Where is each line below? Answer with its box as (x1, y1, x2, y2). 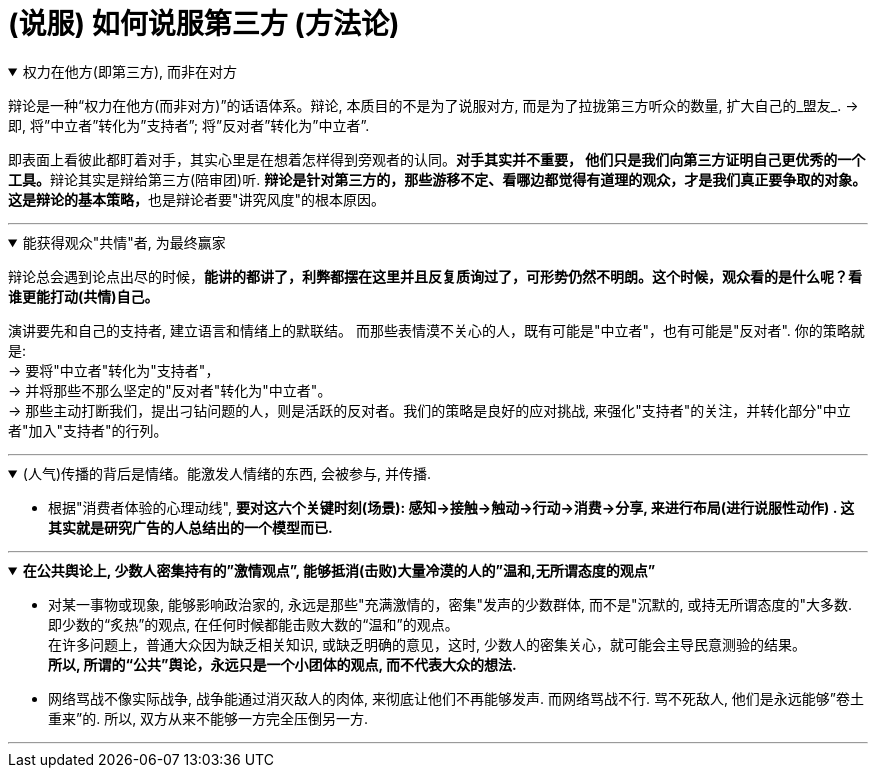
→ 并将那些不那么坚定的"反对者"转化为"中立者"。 (8, 381, 332, 399)
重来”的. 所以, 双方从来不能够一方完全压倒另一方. (48, 709, 369, 727)
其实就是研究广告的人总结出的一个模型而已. (48, 518, 333, 536)
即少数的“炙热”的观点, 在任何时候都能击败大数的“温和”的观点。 (48, 615, 459, 633)
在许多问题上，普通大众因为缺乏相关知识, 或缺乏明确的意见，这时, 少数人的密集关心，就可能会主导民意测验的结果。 (48, 635, 806, 653)
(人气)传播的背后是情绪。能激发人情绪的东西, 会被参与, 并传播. (22, 464, 432, 482)
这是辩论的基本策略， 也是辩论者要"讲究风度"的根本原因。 (8, 190, 386, 208)
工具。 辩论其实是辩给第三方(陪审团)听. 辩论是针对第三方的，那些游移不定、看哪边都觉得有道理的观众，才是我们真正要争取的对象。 (8, 170, 867, 188)
